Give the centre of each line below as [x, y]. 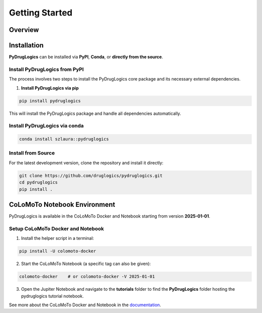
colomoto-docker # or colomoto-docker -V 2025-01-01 [87, 277]
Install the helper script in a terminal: [57, 238]
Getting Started [41, 13]
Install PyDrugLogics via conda [46, 126]
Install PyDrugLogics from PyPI [46, 69]
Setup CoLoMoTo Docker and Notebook [57, 229]
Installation [26, 45]
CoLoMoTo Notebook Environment [62, 205]
